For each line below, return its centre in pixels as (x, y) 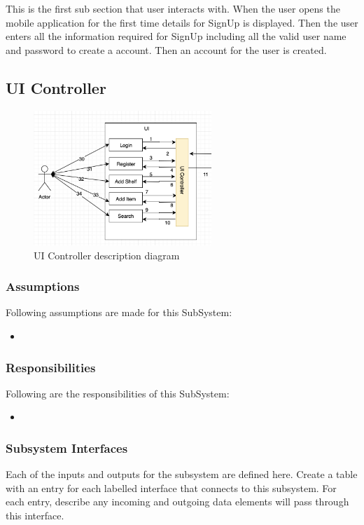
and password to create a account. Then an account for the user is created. (166, 49)
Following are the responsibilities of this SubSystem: (118, 393)
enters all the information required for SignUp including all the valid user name (176, 36)
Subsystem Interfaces (67, 448)
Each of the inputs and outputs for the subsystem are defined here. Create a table (182, 474)
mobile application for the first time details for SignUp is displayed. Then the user (182, 22)
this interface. (35, 515)
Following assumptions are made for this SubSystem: (119, 312)
